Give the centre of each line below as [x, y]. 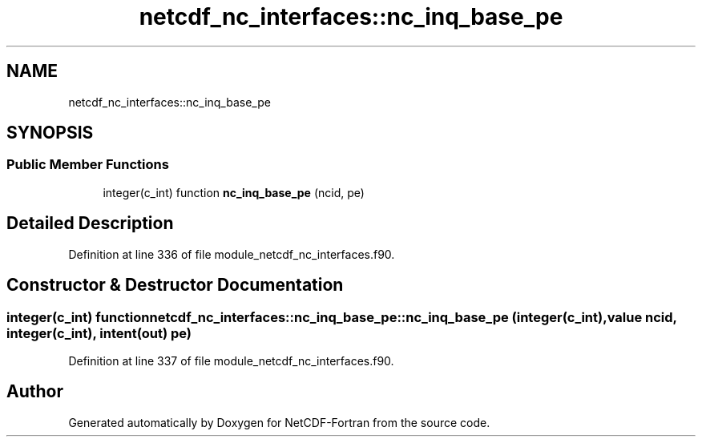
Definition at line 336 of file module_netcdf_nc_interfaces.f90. [232, 254]
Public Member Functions [88, 165]
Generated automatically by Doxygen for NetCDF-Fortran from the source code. [279, 422]
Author [35, 392]
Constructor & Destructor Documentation [175, 285]
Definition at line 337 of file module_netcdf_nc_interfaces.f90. [231, 360]
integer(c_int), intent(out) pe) [99, 333]
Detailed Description [90, 224]
